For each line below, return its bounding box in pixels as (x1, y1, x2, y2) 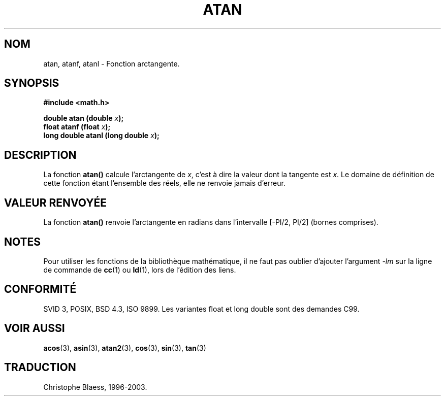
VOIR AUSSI (4, 322, 65, 335)
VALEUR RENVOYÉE (4, 196, 107, 209)
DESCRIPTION (4, 148, 77, 161)
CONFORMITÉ (4, 283, 77, 296)
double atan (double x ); (43, 114, 124, 123)
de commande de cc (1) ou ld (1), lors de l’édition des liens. (43, 265, 236, 274)
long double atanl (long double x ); (43, 131, 160, 140)
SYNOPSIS (4, 77, 59, 90)
